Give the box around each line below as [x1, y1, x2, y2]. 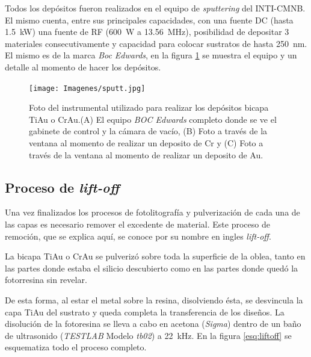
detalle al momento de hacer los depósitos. [5, 60, 161, 73]
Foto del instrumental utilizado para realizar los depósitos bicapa [29, 101, 269, 114]
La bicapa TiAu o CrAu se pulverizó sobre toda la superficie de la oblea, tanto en [5, 250, 306, 262]
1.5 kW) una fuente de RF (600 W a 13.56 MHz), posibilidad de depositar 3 [5, 25, 289, 38]
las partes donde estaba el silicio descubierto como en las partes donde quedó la [5, 261, 298, 274]
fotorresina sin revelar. [5, 273, 87, 286]
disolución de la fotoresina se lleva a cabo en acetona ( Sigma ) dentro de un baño [5, 317, 301, 330]
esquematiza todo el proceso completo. [5, 341, 147, 353]
